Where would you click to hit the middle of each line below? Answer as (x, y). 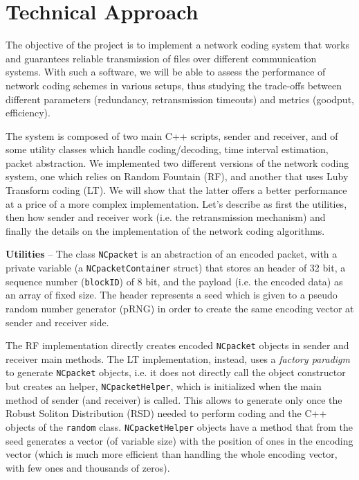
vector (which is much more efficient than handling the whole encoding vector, (172, 454)
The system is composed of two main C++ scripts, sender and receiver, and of (172, 135)
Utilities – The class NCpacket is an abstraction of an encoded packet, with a (172, 254)
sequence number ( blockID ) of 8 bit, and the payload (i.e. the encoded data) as (174, 281)
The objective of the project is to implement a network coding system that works (177, 45)
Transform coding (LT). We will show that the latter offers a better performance (176, 190)
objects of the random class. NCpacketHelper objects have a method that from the (179, 426)
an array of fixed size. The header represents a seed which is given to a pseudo (172, 295)
